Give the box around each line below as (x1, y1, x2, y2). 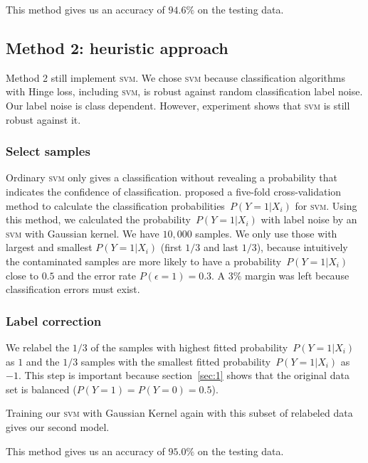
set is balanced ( (6, 381, 77, 396)
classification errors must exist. (6, 282, 140, 297)
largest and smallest (6, 240, 93, 255)
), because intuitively (256, 240, 348, 255)
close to (6, 267, 38, 282)
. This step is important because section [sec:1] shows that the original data (18, 368, 349, 383)
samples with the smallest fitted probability (80, 353, 271, 368)
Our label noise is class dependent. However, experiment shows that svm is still (6, 97, 350, 112)
